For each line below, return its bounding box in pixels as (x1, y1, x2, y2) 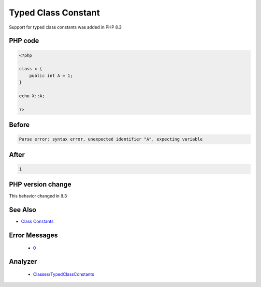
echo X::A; (19, 93, 45, 99)
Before (9, 121, 30, 129)
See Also (9, 206, 36, 214)
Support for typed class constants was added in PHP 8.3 (9, 24, 122, 30)
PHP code (9, 37, 39, 45)
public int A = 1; (29, 73, 73, 78)
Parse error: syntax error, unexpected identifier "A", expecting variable (19, 136, 203, 142)
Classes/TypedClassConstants (33, 272, 94, 277)
